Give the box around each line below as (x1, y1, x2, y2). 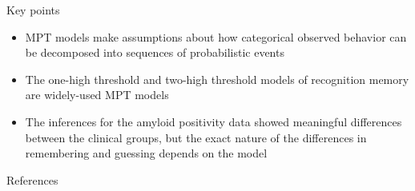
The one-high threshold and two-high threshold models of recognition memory (25, 70, 409, 87)
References (6, 171, 58, 188)
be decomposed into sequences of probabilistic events (25, 44, 284, 61)
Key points (6, 2, 60, 18)
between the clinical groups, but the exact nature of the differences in (25, 129, 367, 145)
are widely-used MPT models (25, 86, 169, 103)
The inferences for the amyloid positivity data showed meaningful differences (25, 113, 402, 129)
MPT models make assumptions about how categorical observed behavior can (25, 28, 407, 45)
